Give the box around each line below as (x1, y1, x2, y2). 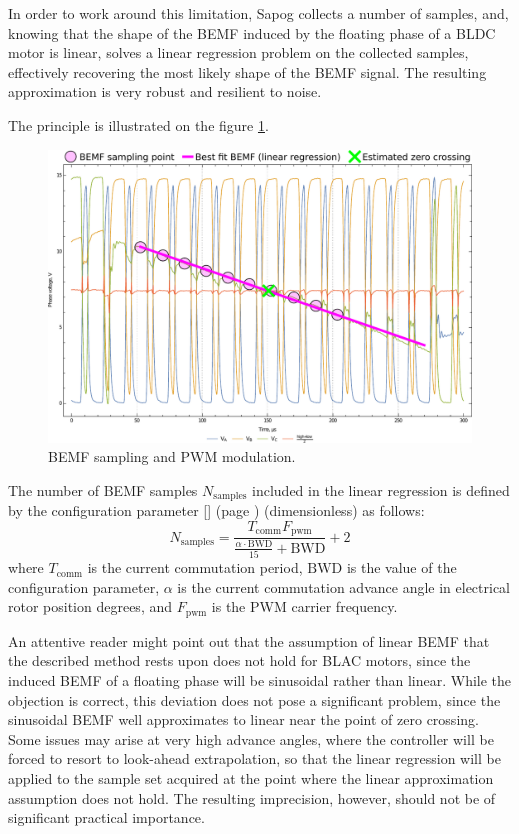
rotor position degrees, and (8, 596, 173, 617)
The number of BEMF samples (8, 479, 198, 500)
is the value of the (346, 557, 457, 578)
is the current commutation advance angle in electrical (177, 576, 511, 597)
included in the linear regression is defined (252, 479, 510, 500)
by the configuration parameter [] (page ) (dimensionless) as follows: (8, 500, 425, 521)
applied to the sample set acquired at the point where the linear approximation (8, 767, 494, 788)
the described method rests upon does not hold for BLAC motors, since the (8, 650, 471, 671)
